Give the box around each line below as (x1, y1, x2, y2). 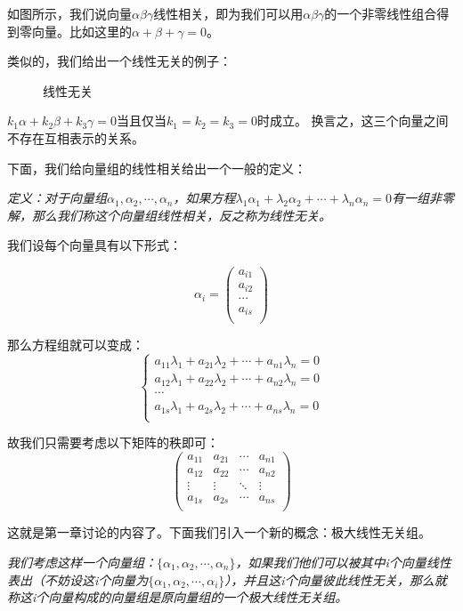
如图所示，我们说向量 (7, 4, 132, 22)
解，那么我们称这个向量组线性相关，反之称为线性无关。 (7, 205, 331, 224)
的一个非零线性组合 (324, 4, 437, 22)
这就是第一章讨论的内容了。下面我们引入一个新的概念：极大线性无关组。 (7, 523, 431, 542)
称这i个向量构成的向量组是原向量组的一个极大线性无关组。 (7, 588, 348, 607)
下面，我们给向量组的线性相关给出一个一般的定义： (7, 158, 306, 177)
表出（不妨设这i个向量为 (7, 570, 149, 589)
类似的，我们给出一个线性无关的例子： (7, 52, 231, 70)
